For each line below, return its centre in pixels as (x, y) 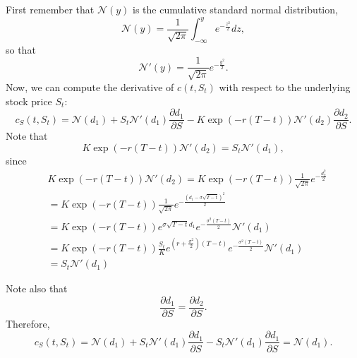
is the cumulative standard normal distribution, (235, 9)
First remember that (50, 9)
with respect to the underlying (285, 86)
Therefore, (28, 323)
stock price (29, 101)
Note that (27, 136)
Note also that (37, 288)
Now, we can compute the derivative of (90, 86)
